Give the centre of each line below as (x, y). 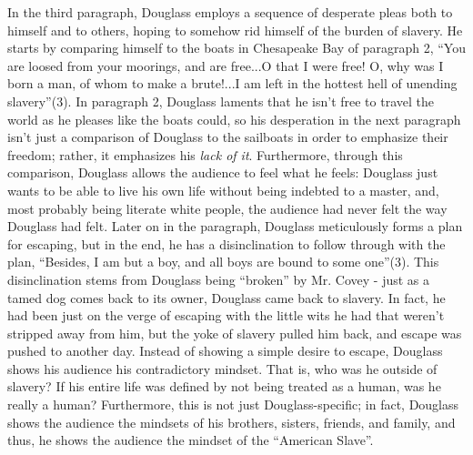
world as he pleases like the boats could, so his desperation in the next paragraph (234, 119)
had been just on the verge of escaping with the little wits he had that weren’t (226, 315)
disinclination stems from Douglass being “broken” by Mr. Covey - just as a (219, 279)
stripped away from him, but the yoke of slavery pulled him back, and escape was (235, 333)
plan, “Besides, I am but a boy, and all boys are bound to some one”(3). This (223, 262)
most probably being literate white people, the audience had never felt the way (227, 208)
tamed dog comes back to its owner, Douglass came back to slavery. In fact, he (226, 297)
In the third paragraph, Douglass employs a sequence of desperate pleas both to (230, 12)
